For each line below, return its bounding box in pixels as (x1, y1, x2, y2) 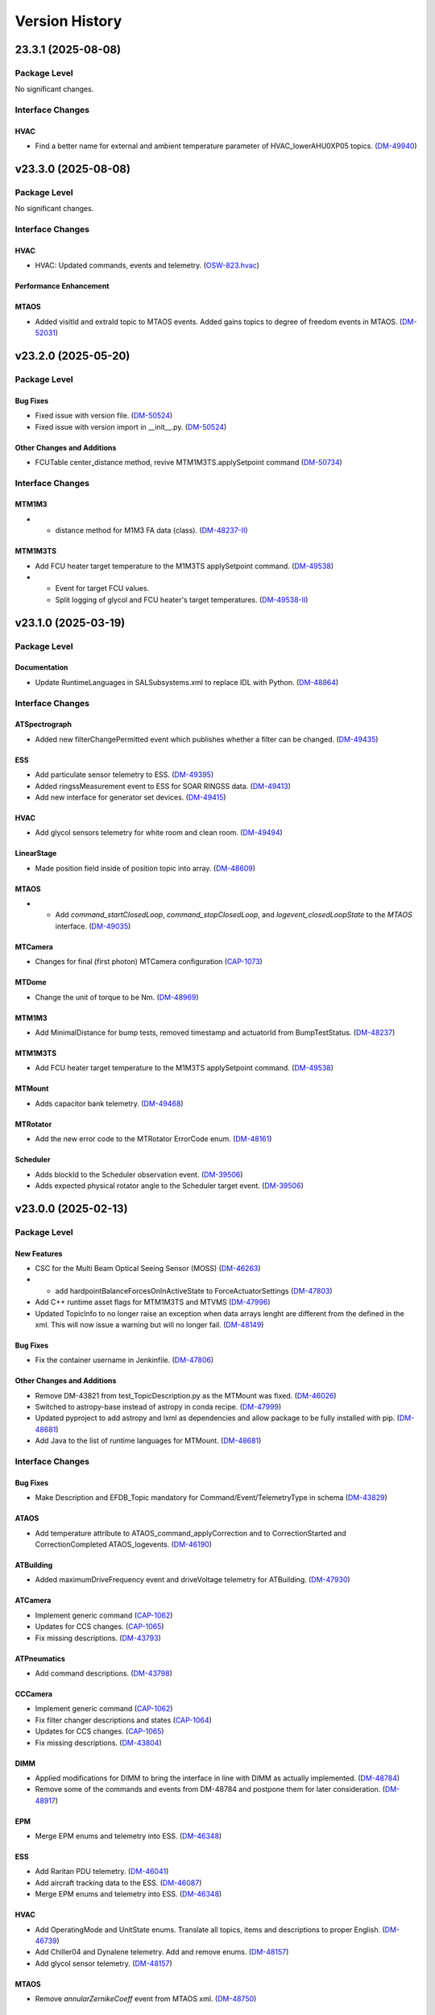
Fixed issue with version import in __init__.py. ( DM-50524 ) (35, 422, 227, 431)
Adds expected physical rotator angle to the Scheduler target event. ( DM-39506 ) (35, 1181, 304, 1190)
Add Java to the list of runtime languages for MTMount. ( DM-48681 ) (35, 1435, 262, 1446)
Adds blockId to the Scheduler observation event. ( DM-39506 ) (35, 1170, 243, 1179)
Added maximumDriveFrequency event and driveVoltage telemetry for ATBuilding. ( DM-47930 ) (35, 1575, 350, 1585)
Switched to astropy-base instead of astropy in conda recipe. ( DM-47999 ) (35, 1402, 282, 1412)
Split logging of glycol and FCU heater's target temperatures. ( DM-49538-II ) (55, 595, 309, 604)
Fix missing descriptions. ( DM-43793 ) (35, 1633, 161, 1643)
